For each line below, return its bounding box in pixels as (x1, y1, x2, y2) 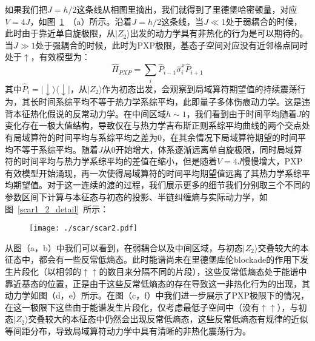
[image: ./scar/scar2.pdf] (29, 224, 138, 233)
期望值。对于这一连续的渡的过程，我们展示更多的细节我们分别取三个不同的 (13, 178, 310, 191)
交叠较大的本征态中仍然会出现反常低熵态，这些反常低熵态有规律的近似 (28, 312, 308, 325)
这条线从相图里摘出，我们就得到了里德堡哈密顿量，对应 (76, 3, 297, 15)
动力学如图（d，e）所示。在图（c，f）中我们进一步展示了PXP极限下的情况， (5, 289, 310, 302)
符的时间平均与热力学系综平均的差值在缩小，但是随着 (5, 155, 217, 167)
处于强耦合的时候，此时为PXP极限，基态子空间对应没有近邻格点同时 (35, 38, 308, 51)
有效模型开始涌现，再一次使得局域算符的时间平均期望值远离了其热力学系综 (5, 166, 302, 179)
